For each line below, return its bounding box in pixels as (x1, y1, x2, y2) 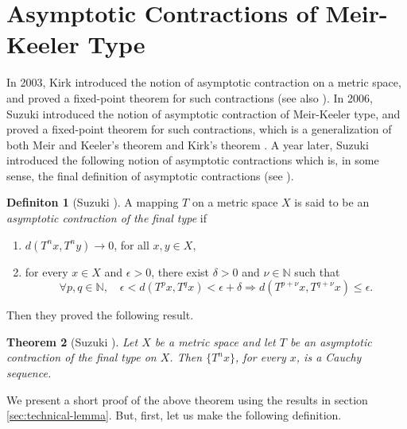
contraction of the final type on (6, 349, 157, 365)
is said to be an (294, 194, 370, 211)
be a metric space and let (154, 333, 276, 350)
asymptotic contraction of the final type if (6, 210, 207, 226)
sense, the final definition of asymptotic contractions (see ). (6, 167, 294, 184)
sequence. (6, 365, 52, 381)
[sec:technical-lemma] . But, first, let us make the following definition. (6, 407, 342, 423)
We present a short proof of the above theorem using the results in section (6, 391, 368, 408)
